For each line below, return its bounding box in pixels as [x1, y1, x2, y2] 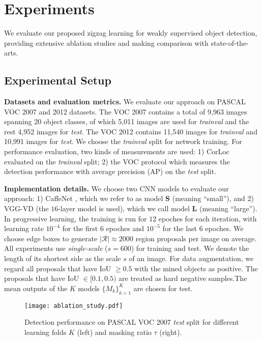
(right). [159, 326, 182, 337]
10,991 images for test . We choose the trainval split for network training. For [4, 136, 242, 147]
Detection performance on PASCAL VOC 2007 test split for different [24, 317, 239, 327]
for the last [162, 223, 197, 234]
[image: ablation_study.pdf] [24, 302, 123, 309]
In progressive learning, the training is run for [4, 213, 147, 223]
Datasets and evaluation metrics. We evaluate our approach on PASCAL [4, 96, 246, 107]
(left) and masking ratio [77, 326, 152, 337]
